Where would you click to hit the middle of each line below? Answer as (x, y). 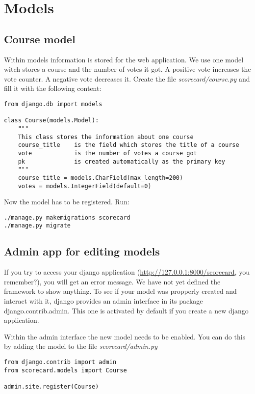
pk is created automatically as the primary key (122, 161)
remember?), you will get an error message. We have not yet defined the (112, 281)
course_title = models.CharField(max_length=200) (101, 178)
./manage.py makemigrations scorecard (67, 217)
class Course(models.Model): (51, 121)
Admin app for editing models (82, 251)
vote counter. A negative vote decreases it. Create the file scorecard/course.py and (127, 78)
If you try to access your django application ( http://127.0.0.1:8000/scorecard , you (127, 272)
